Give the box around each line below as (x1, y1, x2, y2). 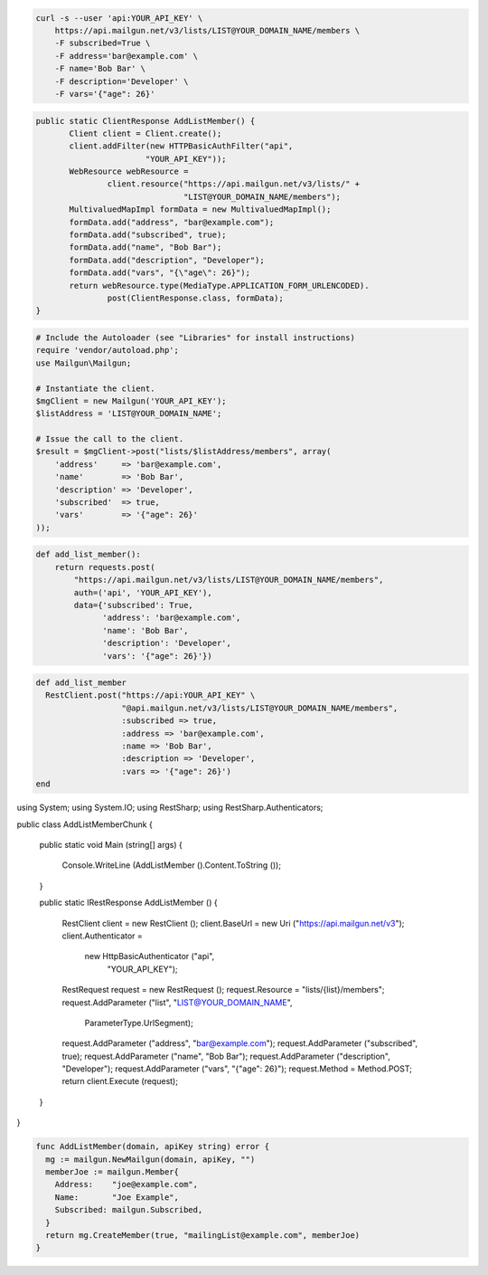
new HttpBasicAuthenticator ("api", (84, 951, 215, 962)
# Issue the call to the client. (35, 434, 184, 444)
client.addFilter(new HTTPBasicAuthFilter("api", (69, 141, 294, 151)
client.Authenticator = (61, 930, 144, 941)
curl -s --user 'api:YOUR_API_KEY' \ (35, 13, 203, 23)
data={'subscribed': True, (73, 600, 193, 610)
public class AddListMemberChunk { (16, 819, 153, 830)
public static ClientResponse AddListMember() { (35, 116, 256, 126)
